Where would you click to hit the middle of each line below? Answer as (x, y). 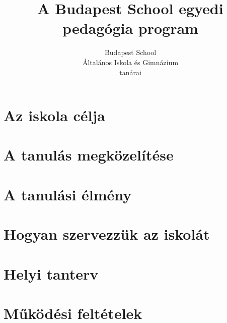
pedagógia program (130, 28)
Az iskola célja (54, 115)
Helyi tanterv (51, 273)
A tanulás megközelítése (89, 155)
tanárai (130, 72)
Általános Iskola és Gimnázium (130, 62)
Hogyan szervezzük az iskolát (107, 234)
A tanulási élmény (68, 194)
